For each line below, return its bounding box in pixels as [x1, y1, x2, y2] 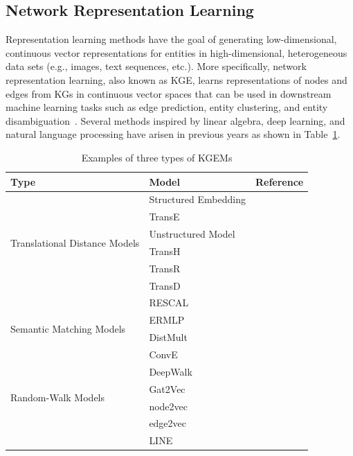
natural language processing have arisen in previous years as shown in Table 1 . [6, 127, 341, 141]
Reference [255, 174, 304, 188]
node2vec [149, 398, 188, 413]
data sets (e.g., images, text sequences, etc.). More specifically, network [6, 59, 307, 73]
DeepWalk [149, 364, 192, 378]
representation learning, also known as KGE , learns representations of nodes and [6, 72, 347, 87]
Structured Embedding [149, 192, 246, 207]
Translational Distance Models [10, 235, 140, 249]
